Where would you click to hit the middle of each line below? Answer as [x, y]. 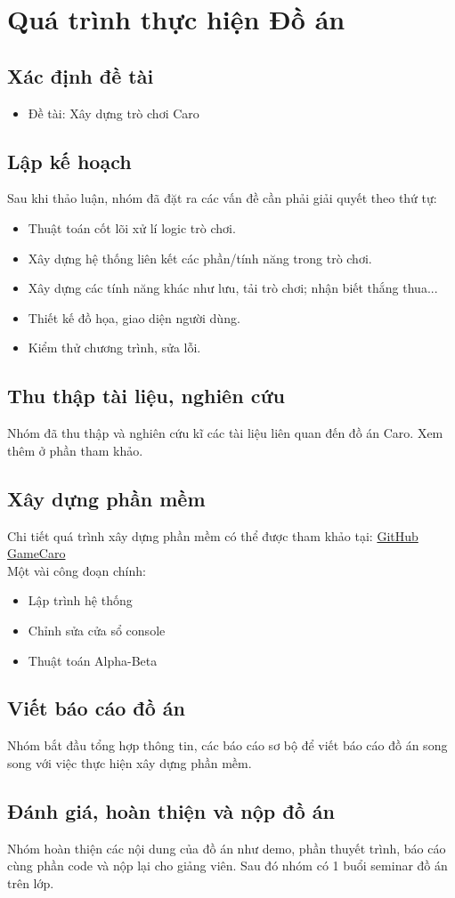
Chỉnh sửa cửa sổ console [97, 630]
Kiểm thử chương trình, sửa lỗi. [114, 348]
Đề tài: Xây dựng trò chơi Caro [114, 113]
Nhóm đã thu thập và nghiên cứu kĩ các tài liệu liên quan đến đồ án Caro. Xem [225, 433]
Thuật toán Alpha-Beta [93, 660]
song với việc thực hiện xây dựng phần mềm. [130, 762]
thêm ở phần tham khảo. [75, 450]
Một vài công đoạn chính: [77, 570]
